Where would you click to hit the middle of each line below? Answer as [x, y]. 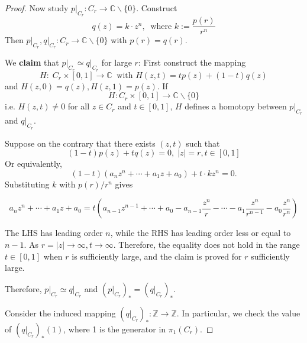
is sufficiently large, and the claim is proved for [157, 256]
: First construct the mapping [192, 62]
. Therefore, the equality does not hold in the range [206, 245]
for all [79, 106]
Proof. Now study [37, 8]
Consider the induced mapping [60, 313]
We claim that [32, 62]
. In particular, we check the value [238, 313]
